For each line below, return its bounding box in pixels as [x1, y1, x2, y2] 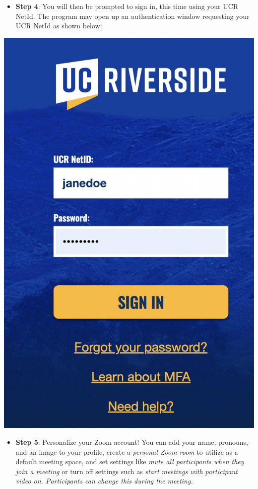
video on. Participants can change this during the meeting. [15, 476, 193, 486]
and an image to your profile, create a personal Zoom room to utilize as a [15, 446, 238, 457]
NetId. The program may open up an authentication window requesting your [15, 10, 250, 21]
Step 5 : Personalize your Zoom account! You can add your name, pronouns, [15, 436, 248, 447]
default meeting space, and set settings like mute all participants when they [15, 456, 244, 467]
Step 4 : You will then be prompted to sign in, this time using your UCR [15, 1, 239, 11]
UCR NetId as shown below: [15, 20, 102, 31]
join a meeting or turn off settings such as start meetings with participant [15, 466, 238, 476]
